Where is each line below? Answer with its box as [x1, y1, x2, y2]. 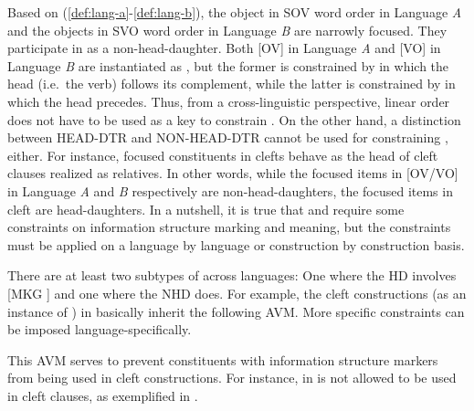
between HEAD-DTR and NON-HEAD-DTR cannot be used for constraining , [7, 128, 448, 147]
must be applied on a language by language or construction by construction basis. [7, 235, 465, 254]
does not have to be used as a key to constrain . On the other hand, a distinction [7, 110, 461, 129]
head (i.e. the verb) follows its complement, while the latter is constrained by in [7, 74, 456, 93]
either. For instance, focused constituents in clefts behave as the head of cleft [7, 145, 438, 164]
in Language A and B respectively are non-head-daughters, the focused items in [7, 181, 453, 200]
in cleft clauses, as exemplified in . [7, 385, 198, 405]
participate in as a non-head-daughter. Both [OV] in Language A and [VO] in [7, 38, 441, 58]
